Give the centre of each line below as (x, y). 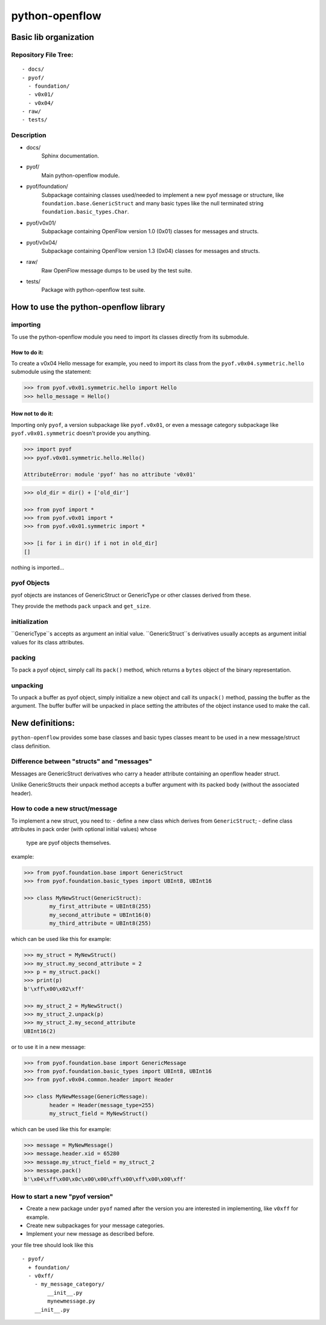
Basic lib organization (53, 37)
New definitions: (43, 723)
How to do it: (27, 352)
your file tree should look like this (52, 1245)
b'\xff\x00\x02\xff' (54, 989)
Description (29, 135)
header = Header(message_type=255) (102, 1105)
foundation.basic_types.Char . (85, 212)
